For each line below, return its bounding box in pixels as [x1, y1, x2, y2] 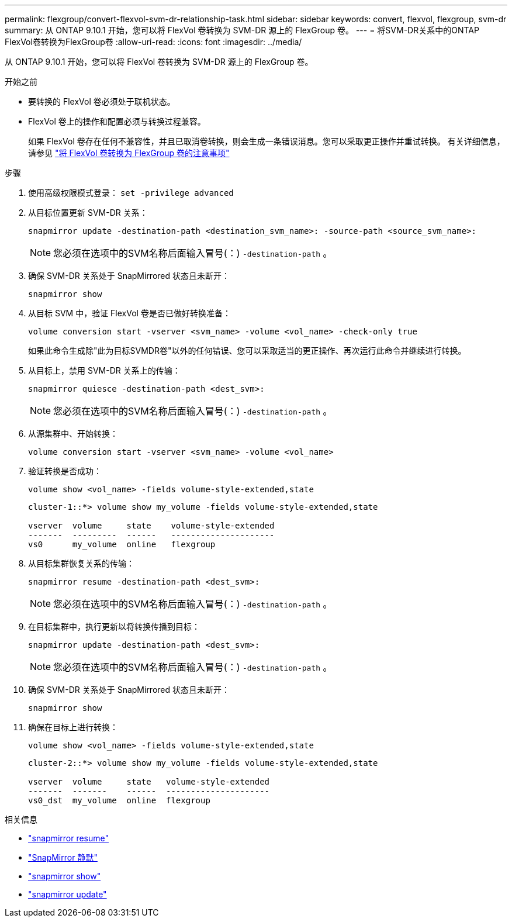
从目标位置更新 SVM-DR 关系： [28, 208, 148, 217]
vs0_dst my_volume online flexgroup [28, 796, 210, 805]
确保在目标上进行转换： [28, 722, 118, 732]
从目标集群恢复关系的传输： [28, 558, 134, 568]
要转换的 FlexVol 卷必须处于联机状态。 [28, 96, 175, 106]
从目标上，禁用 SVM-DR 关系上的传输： [28, 365, 181, 375]
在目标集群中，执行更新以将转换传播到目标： [28, 621, 200, 631]
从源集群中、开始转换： [28, 429, 118, 438]
